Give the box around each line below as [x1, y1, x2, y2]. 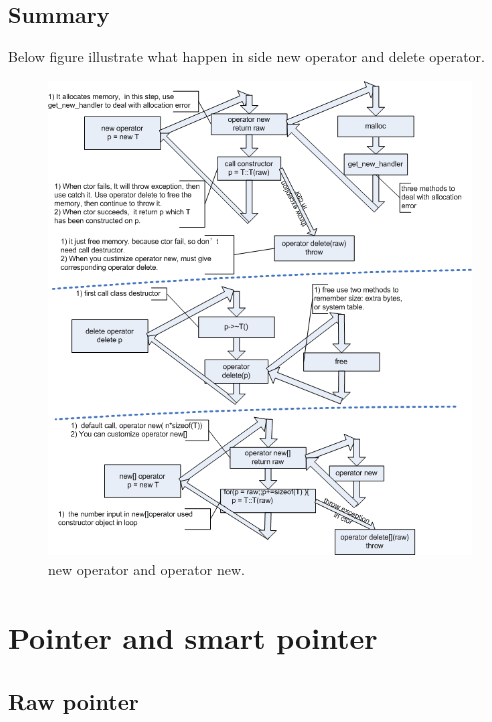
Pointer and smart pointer [8, 617, 378, 658]
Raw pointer [8, 685, 139, 716]
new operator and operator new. [48, 558, 245, 579]
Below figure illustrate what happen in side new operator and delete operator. [8, 46, 485, 67]
